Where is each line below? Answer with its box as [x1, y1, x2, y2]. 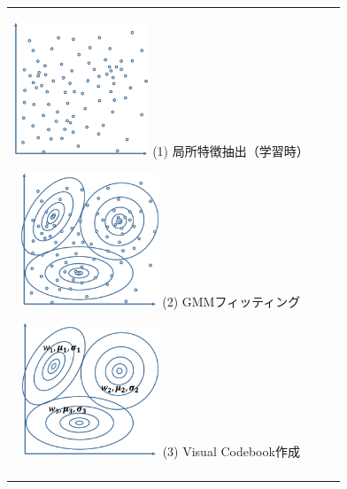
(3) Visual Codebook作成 [162, 442, 300, 461]
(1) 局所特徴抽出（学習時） [152, 141, 309, 159]
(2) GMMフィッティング [162, 291, 301, 310]
